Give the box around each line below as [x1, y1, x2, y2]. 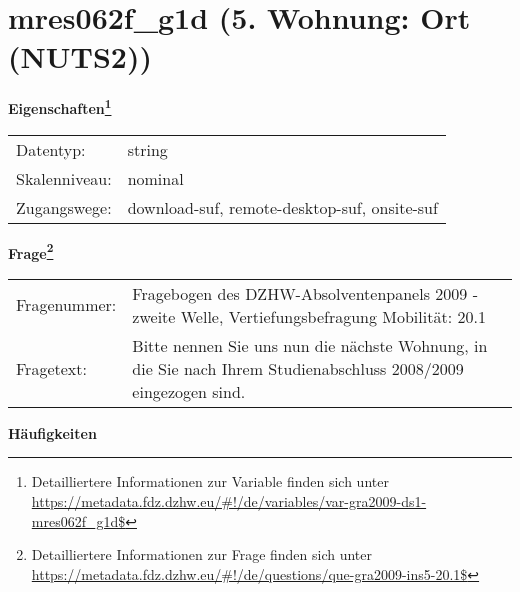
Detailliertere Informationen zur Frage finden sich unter [31, 544, 373, 565]
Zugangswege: [16, 195, 112, 219]
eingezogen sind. [132, 379, 246, 403]
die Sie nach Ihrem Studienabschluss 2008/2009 [132, 356, 464, 380]
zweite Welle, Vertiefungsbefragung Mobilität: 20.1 [132, 304, 486, 328]
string [127, 137, 168, 161]
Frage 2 [8, 239, 54, 263]
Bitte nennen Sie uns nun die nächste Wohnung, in [132, 333, 488, 357]
